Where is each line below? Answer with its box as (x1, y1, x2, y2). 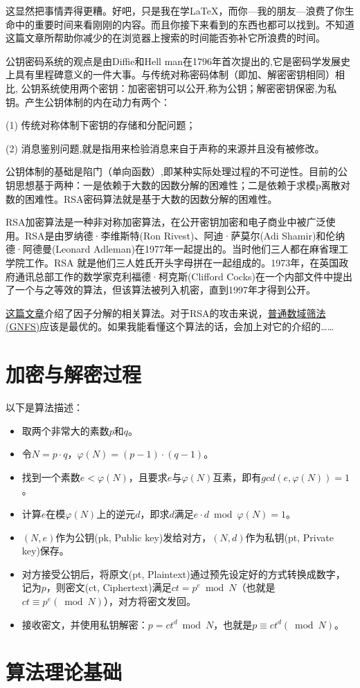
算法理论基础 (6, 658, 123, 686)
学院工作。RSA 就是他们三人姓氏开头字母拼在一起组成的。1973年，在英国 (6, 255, 339, 269)
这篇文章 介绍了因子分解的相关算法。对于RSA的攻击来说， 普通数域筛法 (6, 305, 326, 320)
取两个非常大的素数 (21, 423, 109, 437)
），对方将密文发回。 (104, 593, 197, 608)
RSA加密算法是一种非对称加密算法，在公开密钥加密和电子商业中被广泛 (6, 215, 326, 229)
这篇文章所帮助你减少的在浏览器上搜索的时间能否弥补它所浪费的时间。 (6, 30, 325, 45)
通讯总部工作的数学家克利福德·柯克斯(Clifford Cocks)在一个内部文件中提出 (15, 269, 353, 283)
